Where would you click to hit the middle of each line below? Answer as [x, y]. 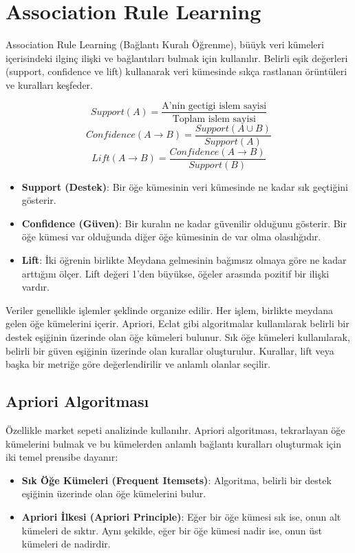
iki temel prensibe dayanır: [62, 457]
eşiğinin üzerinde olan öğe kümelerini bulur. [114, 493]
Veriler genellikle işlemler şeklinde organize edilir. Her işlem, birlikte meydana [170, 310]
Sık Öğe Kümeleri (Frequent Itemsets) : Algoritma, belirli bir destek [176, 480]
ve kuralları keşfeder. [49, 84]
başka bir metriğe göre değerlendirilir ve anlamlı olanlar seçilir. [138, 364]
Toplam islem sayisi [214, 119]
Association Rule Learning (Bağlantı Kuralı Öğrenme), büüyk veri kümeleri [165, 44]
